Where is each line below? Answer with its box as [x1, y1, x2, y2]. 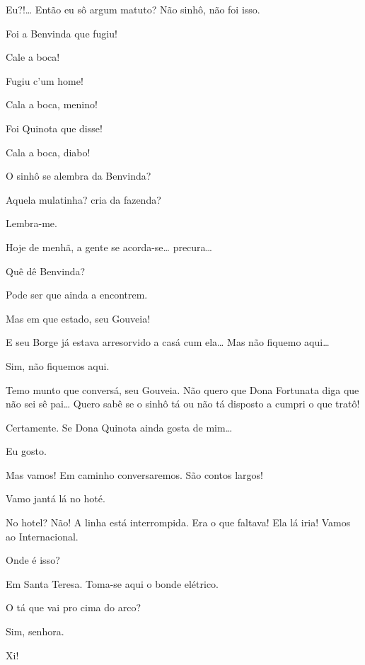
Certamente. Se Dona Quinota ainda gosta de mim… [6, 420, 233, 434]
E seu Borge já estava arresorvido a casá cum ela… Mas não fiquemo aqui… [6, 335, 330, 349]
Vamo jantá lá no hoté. [6, 491, 105, 506]
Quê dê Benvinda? [6, 263, 86, 278]
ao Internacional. [6, 528, 79, 543]
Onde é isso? [6, 553, 60, 567]
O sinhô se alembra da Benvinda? [6, 168, 151, 183]
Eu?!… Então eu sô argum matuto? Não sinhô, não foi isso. [6, 2, 260, 16]
